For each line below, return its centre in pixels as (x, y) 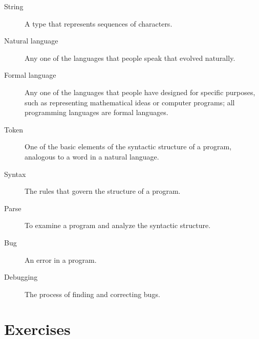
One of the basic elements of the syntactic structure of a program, (128, 146)
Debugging (21, 277)
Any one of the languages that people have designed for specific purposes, (140, 92)
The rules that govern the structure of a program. (103, 191)
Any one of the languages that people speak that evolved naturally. (130, 58)
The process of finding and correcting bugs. (92, 294)
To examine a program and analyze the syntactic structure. (118, 225)
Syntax (15, 174)
